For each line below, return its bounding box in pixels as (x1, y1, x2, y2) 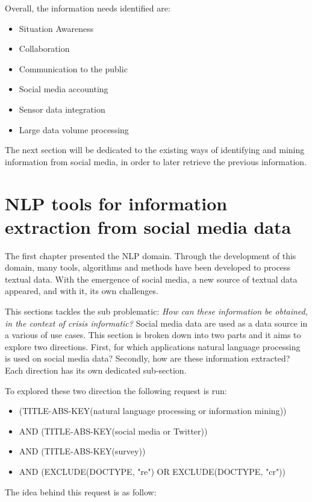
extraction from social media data (5, 214, 292, 239)
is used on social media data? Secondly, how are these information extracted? (5, 352, 290, 365)
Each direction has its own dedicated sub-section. (5, 364, 187, 376)
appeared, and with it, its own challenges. (5, 284, 158, 297)
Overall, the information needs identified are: (5, 2, 170, 14)
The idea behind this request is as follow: (5, 485, 157, 498)
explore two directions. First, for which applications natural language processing (5, 340, 301, 353)
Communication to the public (19, 62, 128, 75)
